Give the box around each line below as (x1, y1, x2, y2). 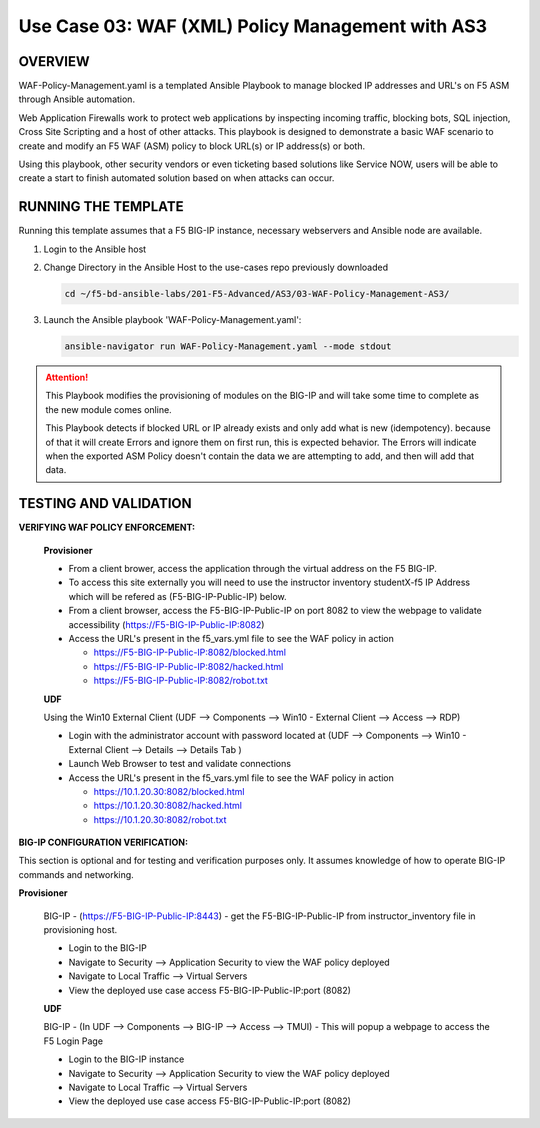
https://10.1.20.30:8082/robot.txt (93, 813, 227, 825)
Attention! (45, 371, 89, 384)
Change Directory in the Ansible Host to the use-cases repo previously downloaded (43, 261, 389, 274)
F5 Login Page (43, 1035, 104, 1047)
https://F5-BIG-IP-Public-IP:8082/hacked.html (93, 660, 284, 672)
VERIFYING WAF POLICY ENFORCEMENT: (18, 521, 195, 534)
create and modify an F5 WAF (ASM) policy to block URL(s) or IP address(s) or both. (18, 140, 366, 152)
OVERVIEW (18, 53, 90, 70)
